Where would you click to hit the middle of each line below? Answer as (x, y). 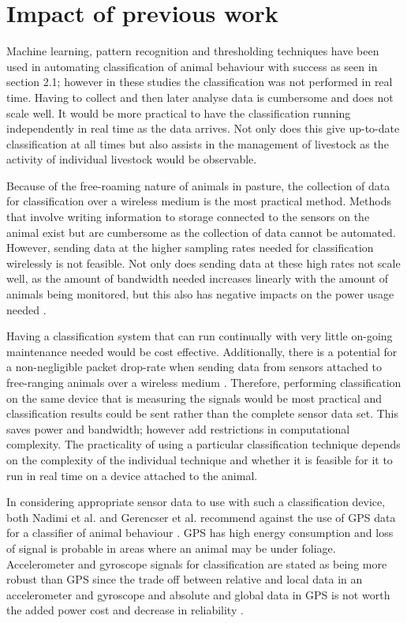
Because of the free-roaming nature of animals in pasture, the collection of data (198, 185)
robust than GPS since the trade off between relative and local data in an (185, 579)
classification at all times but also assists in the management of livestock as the (198, 143)
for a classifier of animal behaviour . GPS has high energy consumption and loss (200, 533)
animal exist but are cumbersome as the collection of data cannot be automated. (201, 232)
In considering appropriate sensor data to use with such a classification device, (196, 502)
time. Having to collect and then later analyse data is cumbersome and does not (200, 97)
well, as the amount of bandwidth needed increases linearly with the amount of (198, 278)
